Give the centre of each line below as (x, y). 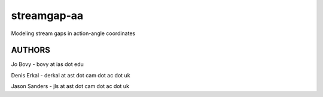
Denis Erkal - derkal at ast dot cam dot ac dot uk (71, 75)
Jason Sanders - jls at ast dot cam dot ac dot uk (70, 86)
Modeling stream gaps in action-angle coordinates (73, 33)
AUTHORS (31, 50)
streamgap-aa (47, 15)
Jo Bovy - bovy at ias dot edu (47, 64)
